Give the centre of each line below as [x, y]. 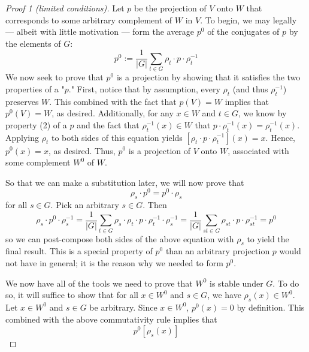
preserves [22, 101]
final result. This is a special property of [79, 251]
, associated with [258, 150]
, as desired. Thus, [82, 150]
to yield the [268, 238]
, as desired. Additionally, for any [113, 113]
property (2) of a [36, 124]
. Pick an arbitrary [85, 205]
